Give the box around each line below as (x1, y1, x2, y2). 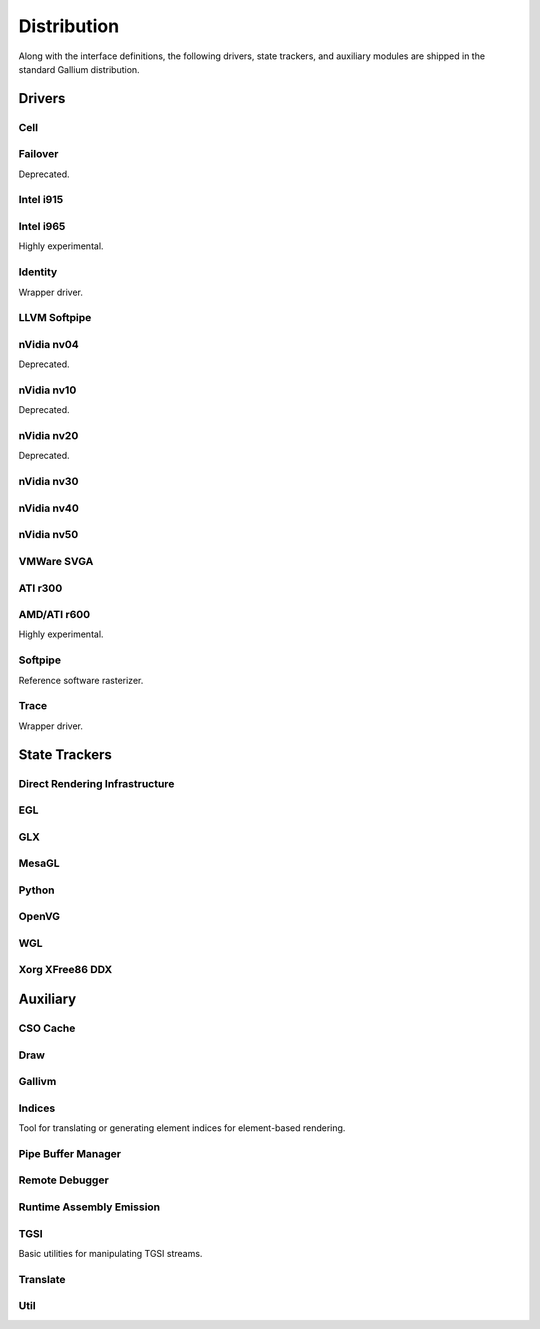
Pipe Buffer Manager (18, 1146, 122, 1160)
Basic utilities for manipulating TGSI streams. (18, 1247, 203, 1259)
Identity (18, 265, 58, 279)
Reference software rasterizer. (18, 674, 144, 686)
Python (18, 883, 55, 897)
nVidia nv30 (18, 475, 79, 489)
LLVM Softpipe (18, 311, 92, 325)
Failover (18, 147, 59, 161)
